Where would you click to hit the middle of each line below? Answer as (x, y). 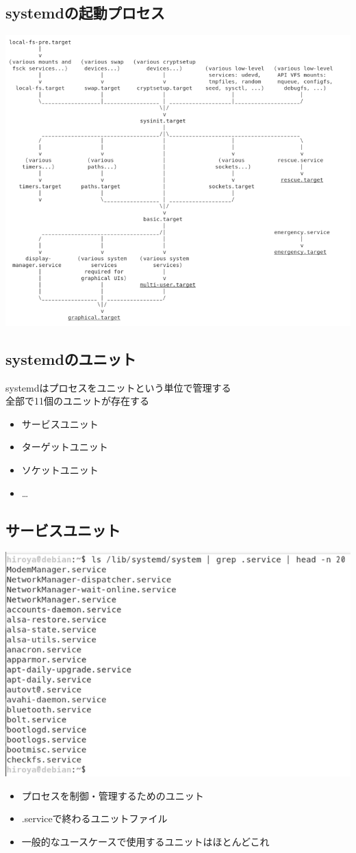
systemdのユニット (71, 358)
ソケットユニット (60, 469)
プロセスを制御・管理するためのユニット (113, 795)
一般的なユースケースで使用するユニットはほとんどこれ (145, 841)
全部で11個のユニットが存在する (77, 401)
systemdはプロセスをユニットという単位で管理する (118, 387)
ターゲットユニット (65, 447)
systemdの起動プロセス (85, 13)
